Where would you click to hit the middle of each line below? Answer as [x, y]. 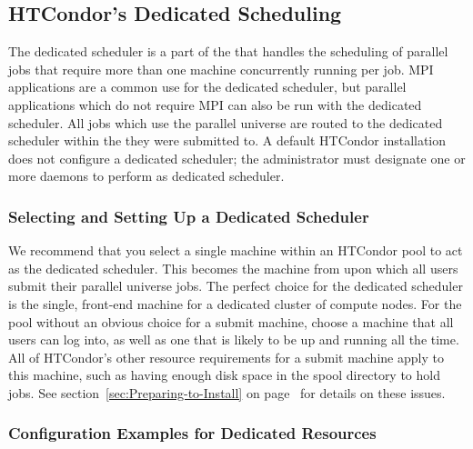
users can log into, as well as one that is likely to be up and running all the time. [234, 339]
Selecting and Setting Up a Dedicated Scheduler [189, 216]
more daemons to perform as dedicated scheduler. [146, 176]
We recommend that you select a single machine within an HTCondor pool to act [236, 250]
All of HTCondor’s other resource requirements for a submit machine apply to [226, 357]
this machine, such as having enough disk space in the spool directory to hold [224, 375]
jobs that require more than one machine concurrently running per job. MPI [221, 69]
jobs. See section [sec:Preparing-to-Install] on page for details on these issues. [227, 392]
